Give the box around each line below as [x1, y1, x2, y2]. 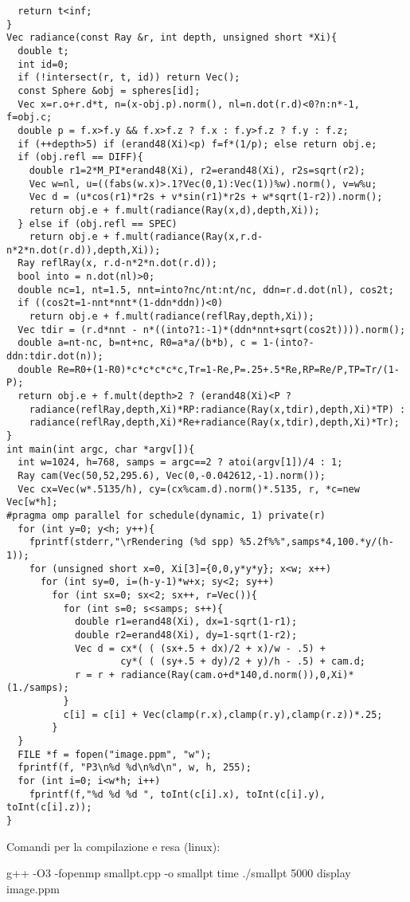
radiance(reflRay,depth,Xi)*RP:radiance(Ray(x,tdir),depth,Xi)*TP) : [29, 403, 406, 415]
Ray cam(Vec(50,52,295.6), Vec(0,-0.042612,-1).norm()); [18, 469, 326, 481]
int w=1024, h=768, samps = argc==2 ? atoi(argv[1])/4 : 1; [18, 457, 343, 469]
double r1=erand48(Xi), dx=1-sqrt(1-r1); [74, 616, 298, 628]
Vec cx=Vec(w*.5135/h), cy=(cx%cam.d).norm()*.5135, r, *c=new [18, 483, 360, 495]
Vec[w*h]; [6, 496, 58, 508]
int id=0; [18, 58, 69, 70]
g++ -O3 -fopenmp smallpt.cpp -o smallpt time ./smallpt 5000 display [6, 865, 351, 881]
